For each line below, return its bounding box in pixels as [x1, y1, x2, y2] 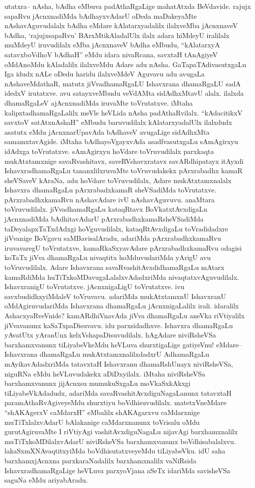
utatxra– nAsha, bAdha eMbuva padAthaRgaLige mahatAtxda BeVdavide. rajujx [4, 1, 251, 11]
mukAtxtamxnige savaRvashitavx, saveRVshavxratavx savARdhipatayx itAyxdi [4, 155, 244, 166]
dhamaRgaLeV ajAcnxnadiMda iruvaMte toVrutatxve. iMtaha [4, 97, 193, 108]
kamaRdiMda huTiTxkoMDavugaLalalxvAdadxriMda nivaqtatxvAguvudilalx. [4, 271, 239, 282]
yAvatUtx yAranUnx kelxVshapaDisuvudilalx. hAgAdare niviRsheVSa [4, 330, 216, 340]
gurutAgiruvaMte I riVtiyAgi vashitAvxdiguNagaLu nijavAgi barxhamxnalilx [4, 426, 238, 437]
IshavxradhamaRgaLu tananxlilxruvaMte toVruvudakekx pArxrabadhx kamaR [4, 165, 243, 176]
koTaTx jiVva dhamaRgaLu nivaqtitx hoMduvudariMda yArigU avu [4, 252, 211, 263]
